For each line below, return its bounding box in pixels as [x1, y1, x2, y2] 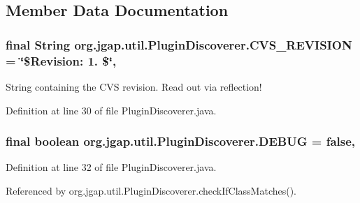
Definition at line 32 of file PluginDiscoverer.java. [6, 160, 217, 174]
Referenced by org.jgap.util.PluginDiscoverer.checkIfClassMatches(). [6, 183, 297, 197]
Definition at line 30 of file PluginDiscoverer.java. [6, 103, 217, 117]
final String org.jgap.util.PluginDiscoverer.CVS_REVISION [6, 36, 352, 53]
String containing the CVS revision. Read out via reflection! [6, 79, 262, 93]
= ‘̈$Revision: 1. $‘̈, [6, 52, 117, 69]
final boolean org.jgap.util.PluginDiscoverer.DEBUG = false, [6, 133, 356, 150]
